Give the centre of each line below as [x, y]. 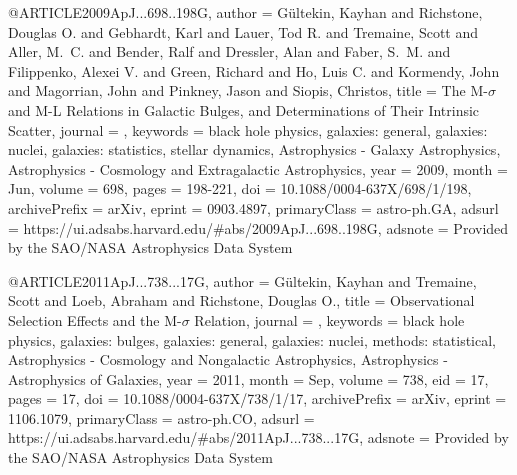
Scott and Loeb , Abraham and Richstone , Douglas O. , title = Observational [241, 300]
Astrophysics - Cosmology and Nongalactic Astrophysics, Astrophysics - [228, 359]
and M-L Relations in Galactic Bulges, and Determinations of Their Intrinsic [244, 109]
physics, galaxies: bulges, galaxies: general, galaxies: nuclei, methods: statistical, [252, 339]
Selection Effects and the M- [95, 319]
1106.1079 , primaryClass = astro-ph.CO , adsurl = [161, 417]
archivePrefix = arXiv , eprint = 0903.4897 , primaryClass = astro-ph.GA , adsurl [253, 207]
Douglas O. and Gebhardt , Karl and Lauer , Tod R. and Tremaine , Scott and [243, 31]
